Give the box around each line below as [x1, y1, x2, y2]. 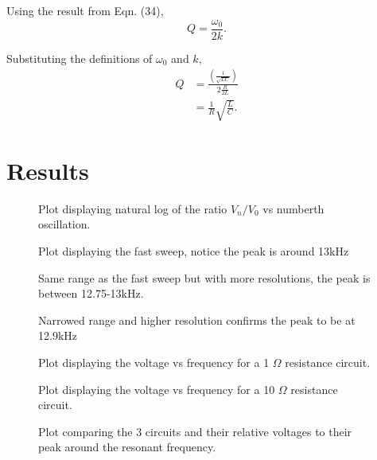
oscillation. [38, 216, 91, 232]
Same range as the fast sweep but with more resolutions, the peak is [38, 269, 371, 286]
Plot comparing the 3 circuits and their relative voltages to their [38, 423, 352, 439]
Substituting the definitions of [6, 49, 153, 66]
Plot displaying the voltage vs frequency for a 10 [38, 380, 275, 397]
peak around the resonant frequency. [38, 439, 216, 455]
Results [6, 154, 89, 186]
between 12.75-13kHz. [38, 285, 144, 302]
